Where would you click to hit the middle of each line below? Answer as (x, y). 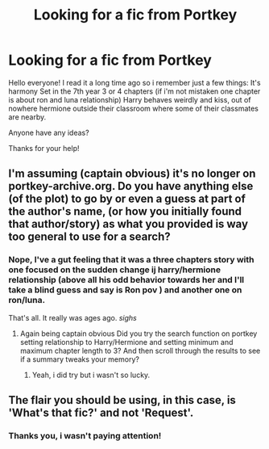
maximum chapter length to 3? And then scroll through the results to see (140, 350)
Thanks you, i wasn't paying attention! (85, 435)
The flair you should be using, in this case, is (122, 400)
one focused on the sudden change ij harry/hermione (115, 270)
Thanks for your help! (44, 148)
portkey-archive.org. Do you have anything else (131, 186)
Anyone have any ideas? (49, 132)
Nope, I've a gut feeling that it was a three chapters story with (131, 260)
